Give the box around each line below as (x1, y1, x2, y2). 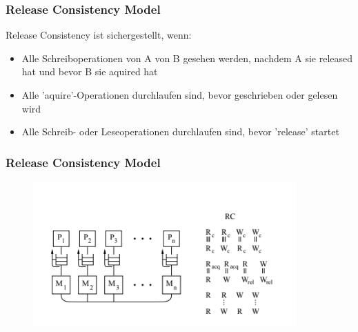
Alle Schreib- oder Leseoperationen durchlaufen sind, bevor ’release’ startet (21, 124, 339, 139)
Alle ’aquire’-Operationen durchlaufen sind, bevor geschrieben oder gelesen (21, 88, 338, 101)
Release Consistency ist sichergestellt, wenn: (6, 28, 192, 42)
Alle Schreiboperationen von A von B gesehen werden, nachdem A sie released (21, 50, 353, 65)
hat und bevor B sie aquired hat (21, 64, 158, 79)
